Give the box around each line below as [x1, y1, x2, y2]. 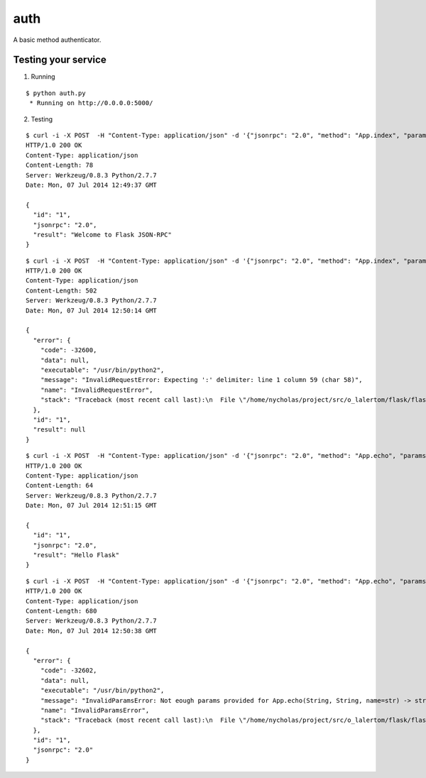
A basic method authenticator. [13, 35, 102, 44]
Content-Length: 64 [26, 481, 94, 490]
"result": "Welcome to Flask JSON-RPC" [33, 231, 172, 239]
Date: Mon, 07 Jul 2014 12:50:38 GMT [26, 627, 158, 635]
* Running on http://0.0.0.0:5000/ [29, 99, 153, 107]
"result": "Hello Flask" [33, 551, 120, 559]
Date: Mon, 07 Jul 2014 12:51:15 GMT [26, 501, 158, 510]
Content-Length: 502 [26, 286, 97, 295]
